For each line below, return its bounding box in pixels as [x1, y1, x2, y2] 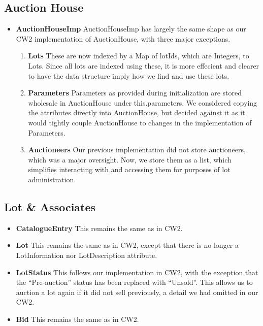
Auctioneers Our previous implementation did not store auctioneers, [28, 144, 246, 155]
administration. [28, 174, 76, 184]
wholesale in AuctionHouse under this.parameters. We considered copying [28, 97, 257, 108]
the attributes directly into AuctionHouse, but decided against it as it [28, 107, 245, 118]
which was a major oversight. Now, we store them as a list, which [28, 154, 232, 165]
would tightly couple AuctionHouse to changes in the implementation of [28, 117, 252, 127]
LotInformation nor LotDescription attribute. [16, 249, 157, 260]
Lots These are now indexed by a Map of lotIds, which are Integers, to [28, 50, 249, 61]
